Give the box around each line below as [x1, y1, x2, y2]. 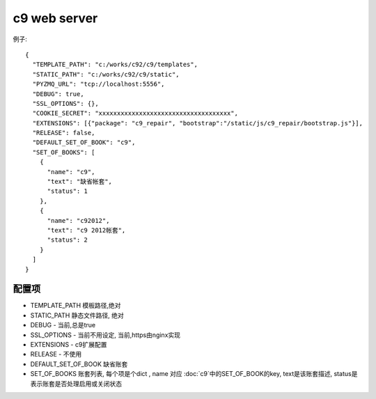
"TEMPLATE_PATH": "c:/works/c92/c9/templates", [32, 61, 198, 69]
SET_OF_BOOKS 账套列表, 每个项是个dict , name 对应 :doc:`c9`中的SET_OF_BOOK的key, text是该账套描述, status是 [30, 370, 358, 378]
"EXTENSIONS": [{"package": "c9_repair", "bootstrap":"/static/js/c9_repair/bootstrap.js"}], [32, 119, 363, 127]
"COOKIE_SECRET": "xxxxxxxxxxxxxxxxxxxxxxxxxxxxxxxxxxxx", [32, 109, 238, 118]
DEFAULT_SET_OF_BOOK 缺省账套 [30, 359, 128, 368]
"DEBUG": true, [32, 90, 84, 97]
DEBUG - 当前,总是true [30, 321, 96, 329]
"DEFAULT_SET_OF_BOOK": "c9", [32, 139, 136, 146]
